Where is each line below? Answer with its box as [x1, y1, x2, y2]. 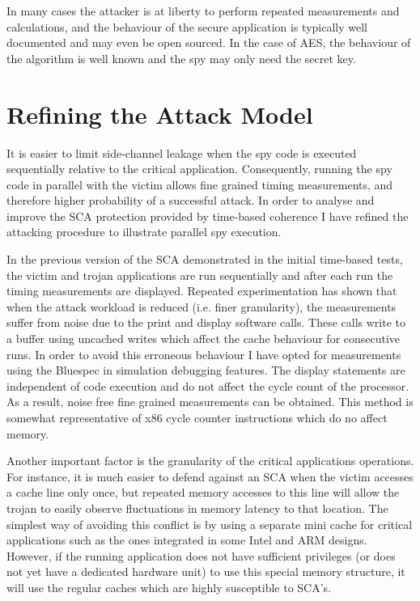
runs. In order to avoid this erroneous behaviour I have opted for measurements [6, 345, 401, 362]
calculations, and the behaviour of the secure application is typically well [6, 18, 367, 35]
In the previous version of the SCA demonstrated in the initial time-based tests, [6, 251, 403, 268]
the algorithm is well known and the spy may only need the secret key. [6, 49, 356, 66]
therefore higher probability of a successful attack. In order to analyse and [6, 192, 375, 209]
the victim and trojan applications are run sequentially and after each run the [6, 266, 393, 283]
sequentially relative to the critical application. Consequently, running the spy [6, 160, 392, 177]
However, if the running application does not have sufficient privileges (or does [6, 547, 396, 564]
